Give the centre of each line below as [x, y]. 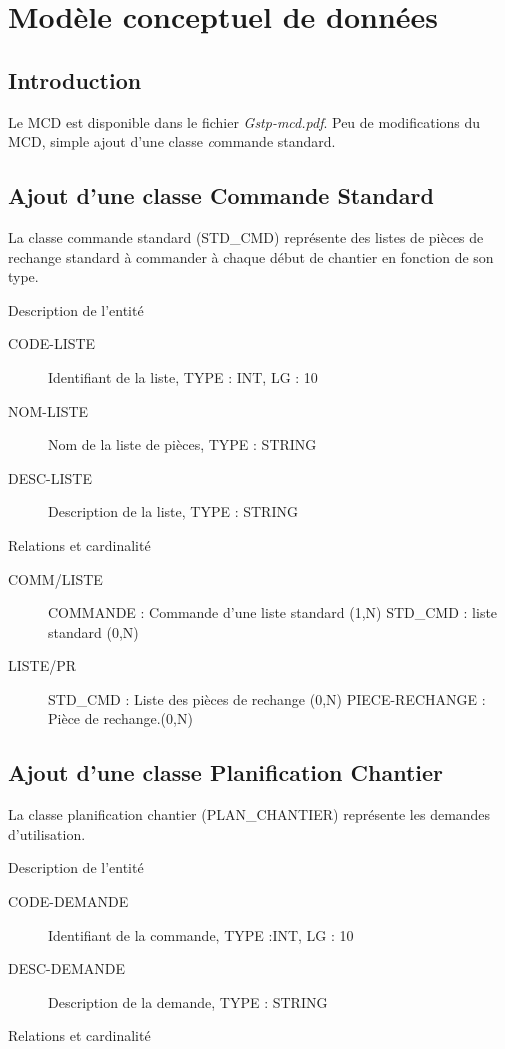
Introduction [75, 79]
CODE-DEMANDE [68, 901]
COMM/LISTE [55, 578]
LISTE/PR [42, 665]
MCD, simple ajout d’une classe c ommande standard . [172, 141]
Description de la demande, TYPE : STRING [188, 1001]
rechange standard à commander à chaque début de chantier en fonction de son [251, 256]
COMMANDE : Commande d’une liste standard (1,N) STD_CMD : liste [273, 612]
